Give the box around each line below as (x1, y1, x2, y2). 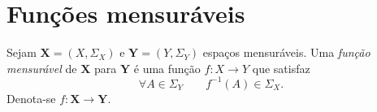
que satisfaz (252, 59, 310, 76)
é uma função (133, 59, 201, 76)
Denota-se (6, 89, 56, 106)
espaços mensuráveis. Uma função (202, 44, 370, 61)
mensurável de (6, 59, 77, 76)
